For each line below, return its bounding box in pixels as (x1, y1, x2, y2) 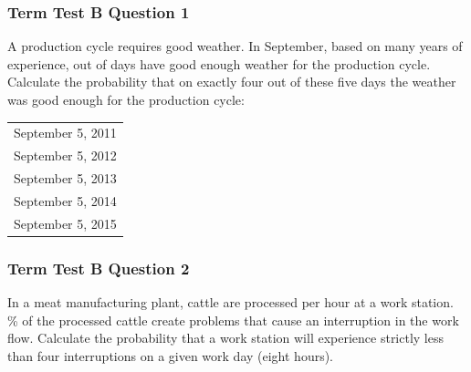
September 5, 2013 (14, 169, 117, 188)
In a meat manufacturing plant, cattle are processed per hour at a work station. (7, 293, 454, 312)
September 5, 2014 (14, 191, 117, 210)
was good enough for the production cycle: (7, 90, 245, 108)
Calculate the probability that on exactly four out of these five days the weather (7, 72, 456, 91)
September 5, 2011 (14, 123, 117, 142)
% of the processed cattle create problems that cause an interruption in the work (7, 310, 459, 329)
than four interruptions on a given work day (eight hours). (7, 346, 334, 365)
